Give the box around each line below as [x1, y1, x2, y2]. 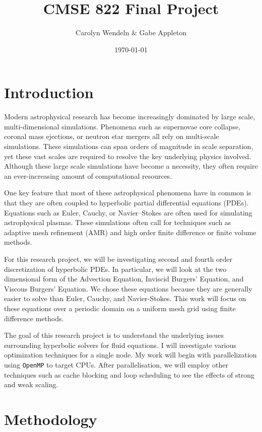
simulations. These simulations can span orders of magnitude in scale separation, [4, 141, 253, 152]
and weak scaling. [4, 379, 58, 390]
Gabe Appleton [139, 27, 186, 38]
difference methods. [4, 313, 64, 323]
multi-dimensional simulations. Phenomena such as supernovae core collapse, [4, 121, 241, 131]
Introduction [4, 82, 94, 103]
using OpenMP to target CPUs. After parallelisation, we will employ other [4, 359, 228, 370]
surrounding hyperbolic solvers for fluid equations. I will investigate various [4, 339, 236, 350]
